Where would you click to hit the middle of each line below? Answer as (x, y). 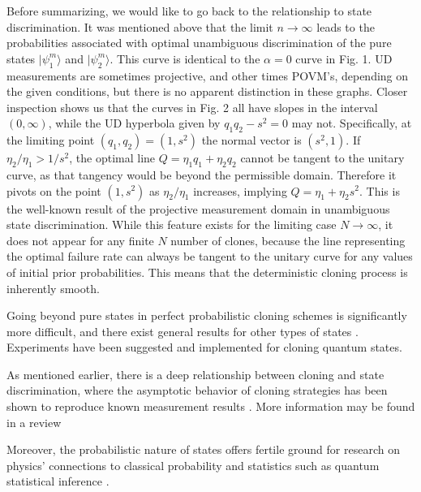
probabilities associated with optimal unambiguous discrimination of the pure (199, 43)
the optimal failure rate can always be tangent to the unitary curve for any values (210, 256)
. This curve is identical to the (185, 58)
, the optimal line (112, 158)
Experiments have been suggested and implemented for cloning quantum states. (204, 347)
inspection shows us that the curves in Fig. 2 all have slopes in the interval (192, 107)
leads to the (346, 26)
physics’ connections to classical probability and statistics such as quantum (193, 465)
